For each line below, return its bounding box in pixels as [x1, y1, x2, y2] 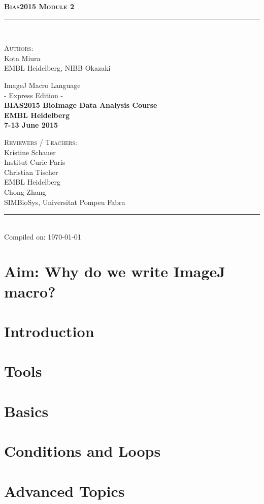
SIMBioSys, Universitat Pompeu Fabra [4, 196, 125, 207]
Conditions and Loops [4, 440, 161, 461]
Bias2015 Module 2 [4, 1, 74, 11]
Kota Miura [4, 52, 41, 63]
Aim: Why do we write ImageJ [4, 261, 225, 282]
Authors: [4, 43, 34, 53]
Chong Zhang [4, 186, 46, 197]
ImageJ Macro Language [4, 79, 81, 90]
